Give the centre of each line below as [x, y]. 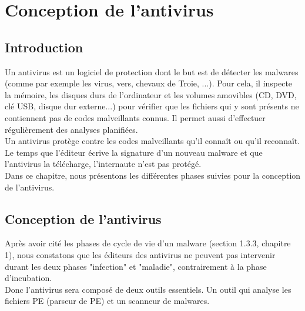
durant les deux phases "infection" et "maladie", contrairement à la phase [136, 266]
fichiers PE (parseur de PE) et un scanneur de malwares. [107, 301]
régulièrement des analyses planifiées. [71, 129]
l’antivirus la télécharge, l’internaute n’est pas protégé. [103, 164]
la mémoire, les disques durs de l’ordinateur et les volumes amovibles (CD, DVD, [151, 94]
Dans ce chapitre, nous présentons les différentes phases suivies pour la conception [153, 175]
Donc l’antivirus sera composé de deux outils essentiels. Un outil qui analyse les [148, 289]
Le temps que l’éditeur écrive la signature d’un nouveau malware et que [134, 152]
